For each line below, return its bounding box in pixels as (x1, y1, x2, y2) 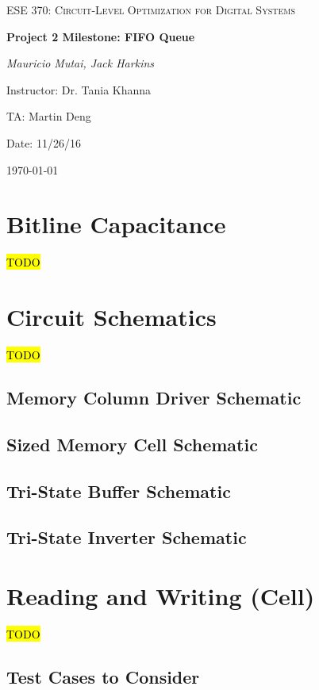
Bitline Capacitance (6, 208, 226, 240)
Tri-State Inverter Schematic (6, 525, 247, 550)
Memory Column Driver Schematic (6, 385, 302, 409)
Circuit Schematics (6, 301, 217, 333)
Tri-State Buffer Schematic (6, 478, 231, 503)
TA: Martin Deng (6, 108, 91, 125)
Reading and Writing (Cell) (6, 579, 315, 611)
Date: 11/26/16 (6, 134, 81, 151)
